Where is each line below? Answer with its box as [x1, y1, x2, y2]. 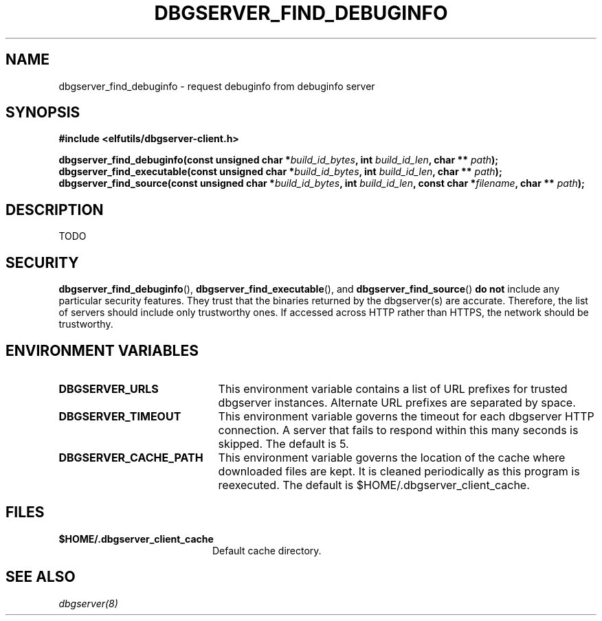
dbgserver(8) [58, 597, 118, 609]
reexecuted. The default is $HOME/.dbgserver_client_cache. [218, 477, 530, 492]
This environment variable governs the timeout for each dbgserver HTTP [218, 409, 594, 423]
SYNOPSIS [5, 104, 80, 122]
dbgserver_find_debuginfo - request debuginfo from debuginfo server [58, 80, 375, 92]
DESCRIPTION [5, 201, 104, 218]
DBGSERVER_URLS [58, 381, 159, 396]
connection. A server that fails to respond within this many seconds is [218, 422, 579, 437]
